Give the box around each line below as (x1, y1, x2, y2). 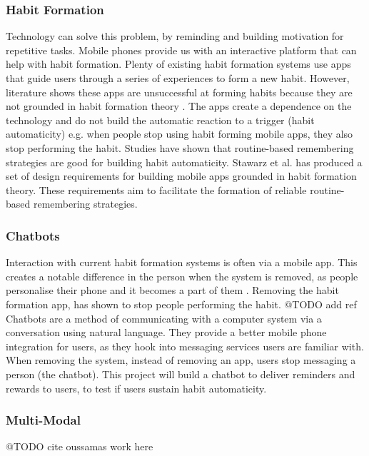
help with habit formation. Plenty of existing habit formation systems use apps (6, 56, 351, 71)
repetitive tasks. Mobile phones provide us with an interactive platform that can (6, 42, 357, 57)
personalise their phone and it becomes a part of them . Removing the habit (6, 283, 339, 298)
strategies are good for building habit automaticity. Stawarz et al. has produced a (6, 154, 363, 169)
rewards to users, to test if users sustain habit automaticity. (6, 380, 267, 395)
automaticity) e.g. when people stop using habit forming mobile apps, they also (6, 126, 353, 141)
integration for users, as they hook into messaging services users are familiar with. (6, 338, 364, 353)
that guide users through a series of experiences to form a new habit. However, (6, 71, 350, 85)
